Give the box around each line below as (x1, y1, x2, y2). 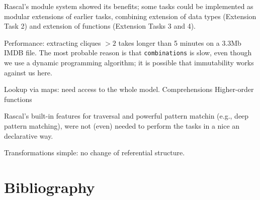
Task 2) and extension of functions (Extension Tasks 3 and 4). (4, 21, 196, 31)
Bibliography (4, 176, 95, 197)
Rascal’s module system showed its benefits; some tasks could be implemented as (4, 1, 253, 11)
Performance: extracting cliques (4, 37, 101, 48)
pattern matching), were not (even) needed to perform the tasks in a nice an (4, 121, 240, 131)
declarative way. (4, 130, 53, 141)
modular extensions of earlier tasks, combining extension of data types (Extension (4, 11, 256, 21)
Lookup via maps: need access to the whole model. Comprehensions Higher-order (4, 84, 254, 94)
